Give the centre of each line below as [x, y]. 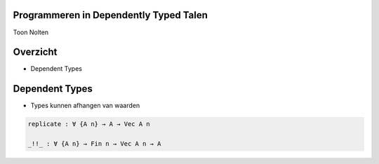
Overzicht [35, 52]
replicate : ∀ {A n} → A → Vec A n [89, 124]
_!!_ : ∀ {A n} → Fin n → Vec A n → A [94, 144]
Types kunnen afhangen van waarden [85, 106]
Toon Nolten [31, 32]
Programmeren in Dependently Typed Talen [111, 15]
